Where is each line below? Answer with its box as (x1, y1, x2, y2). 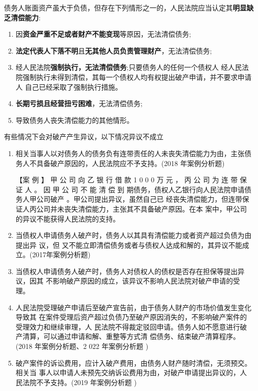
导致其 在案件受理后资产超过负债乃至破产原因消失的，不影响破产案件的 (15, 312, 247, 322)
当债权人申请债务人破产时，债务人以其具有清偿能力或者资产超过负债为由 (15, 230, 252, 240)
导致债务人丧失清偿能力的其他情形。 (15, 114, 134, 125)
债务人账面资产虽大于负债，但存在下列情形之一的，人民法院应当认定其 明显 (4, 2, 247, 12)
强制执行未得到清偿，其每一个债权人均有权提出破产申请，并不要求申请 (22, 71, 252, 82)
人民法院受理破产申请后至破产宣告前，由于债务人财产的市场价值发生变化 (15, 302, 252, 312)
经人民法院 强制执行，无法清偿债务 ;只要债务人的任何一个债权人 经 (15, 62, 228, 72)
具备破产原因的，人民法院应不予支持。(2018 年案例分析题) (36, 158, 225, 168)
